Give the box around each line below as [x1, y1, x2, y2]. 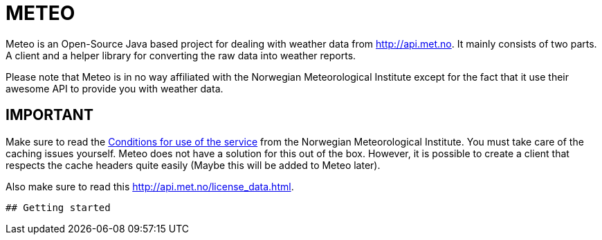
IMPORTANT [6, 106, 93, 124]
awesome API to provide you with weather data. [6, 82, 224, 94]
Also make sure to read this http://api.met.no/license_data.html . [6, 180, 294, 192]
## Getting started [6, 201, 111, 213]
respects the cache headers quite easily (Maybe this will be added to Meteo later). [6, 159, 381, 171]
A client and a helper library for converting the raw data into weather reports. [6, 49, 356, 61]
